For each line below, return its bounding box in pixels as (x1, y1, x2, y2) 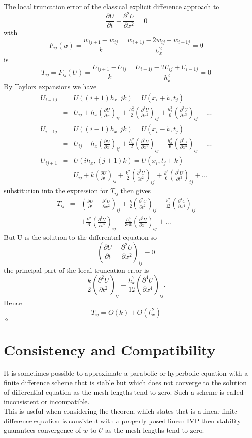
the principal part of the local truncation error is (4, 265, 149, 275)
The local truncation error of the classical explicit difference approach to (4, 1, 219, 11)
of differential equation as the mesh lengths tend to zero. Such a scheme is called (4, 387, 244, 397)
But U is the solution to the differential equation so (4, 232, 157, 242)
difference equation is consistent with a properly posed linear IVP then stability (4, 415, 241, 425)
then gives (120, 185, 151, 196)
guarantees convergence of (4, 425, 81, 435)
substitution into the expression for (4, 185, 108, 196)
